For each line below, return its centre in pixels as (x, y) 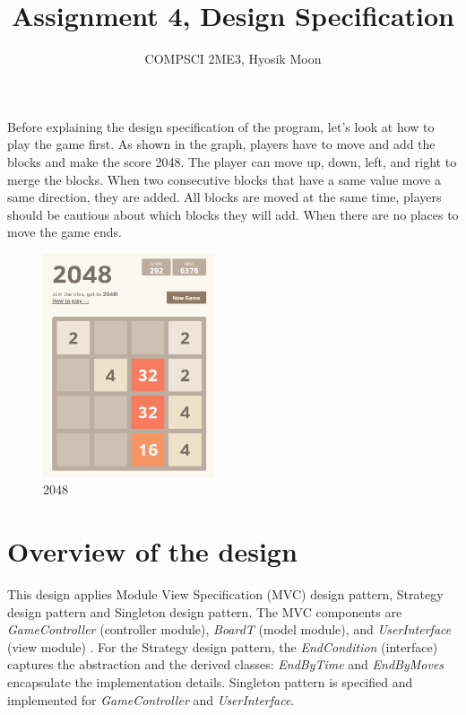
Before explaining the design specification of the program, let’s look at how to (221, 126)
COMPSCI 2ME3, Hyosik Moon (233, 59)
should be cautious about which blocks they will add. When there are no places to (233, 214)
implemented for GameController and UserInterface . (151, 699)
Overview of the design (152, 551)
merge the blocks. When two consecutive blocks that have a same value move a (224, 179)
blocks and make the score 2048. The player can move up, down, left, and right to (232, 161)
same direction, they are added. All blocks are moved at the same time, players (224, 197)
